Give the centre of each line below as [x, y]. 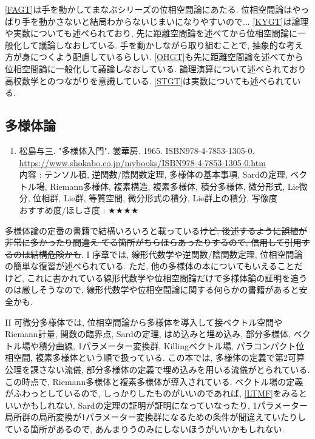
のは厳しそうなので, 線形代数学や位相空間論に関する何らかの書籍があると [152, 290]
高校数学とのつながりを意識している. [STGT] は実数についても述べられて [149, 80]
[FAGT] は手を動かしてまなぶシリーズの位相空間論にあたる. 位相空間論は [149, 9]
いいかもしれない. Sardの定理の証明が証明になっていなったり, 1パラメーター [157, 405]
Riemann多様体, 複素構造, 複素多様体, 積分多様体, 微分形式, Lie [174, 186]
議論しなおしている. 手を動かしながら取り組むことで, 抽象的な [162, 45]
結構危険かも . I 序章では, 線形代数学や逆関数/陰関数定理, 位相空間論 [166, 254]
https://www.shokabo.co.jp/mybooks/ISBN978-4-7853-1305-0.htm [142, 162]
